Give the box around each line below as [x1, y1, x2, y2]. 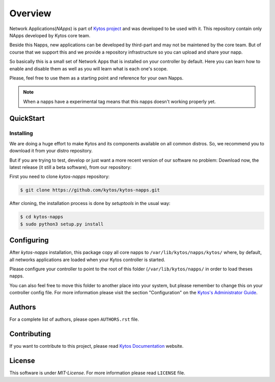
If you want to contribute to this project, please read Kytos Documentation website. [9, 343, 184, 349]
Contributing [9, 329, 51, 338]
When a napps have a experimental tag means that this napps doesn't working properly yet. [23, 98, 216, 105]
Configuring [9, 236, 49, 245]
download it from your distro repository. [9, 148, 93, 154]
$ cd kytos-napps [20, 214, 64, 220]
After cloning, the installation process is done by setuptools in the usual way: [9, 200, 171, 207]
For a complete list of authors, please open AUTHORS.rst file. [9, 316, 140, 322]
